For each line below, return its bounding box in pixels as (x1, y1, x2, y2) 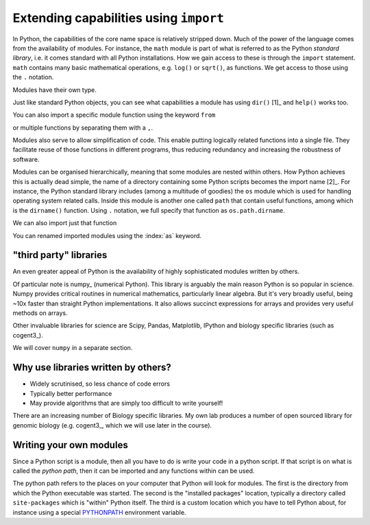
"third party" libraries (12, 249, 108, 261)
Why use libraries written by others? (12, 362, 171, 373)
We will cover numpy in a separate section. (12, 344, 133, 352)
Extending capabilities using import (12, 10, 224, 25)
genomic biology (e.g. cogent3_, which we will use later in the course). (12, 421, 212, 429)
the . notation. (12, 73, 54, 82)
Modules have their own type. (12, 86, 97, 94)
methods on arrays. (12, 309, 68, 317)
